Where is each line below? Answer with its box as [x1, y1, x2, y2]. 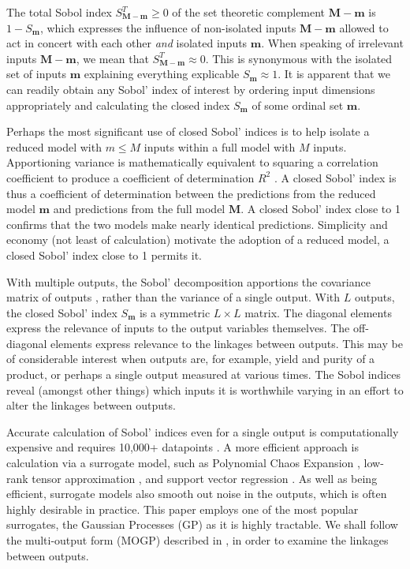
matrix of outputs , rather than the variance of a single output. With [6, 289, 341, 305]
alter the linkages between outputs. [6, 397, 176, 414]
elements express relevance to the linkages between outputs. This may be [50, 335, 403, 351]
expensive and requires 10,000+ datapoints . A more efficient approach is [6, 439, 359, 455]
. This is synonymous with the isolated [205, 50, 393, 66]
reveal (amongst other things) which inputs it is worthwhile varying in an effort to [6, 381, 404, 398]
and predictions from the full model [53, 200, 225, 217]
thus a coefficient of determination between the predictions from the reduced [6, 185, 376, 201]
